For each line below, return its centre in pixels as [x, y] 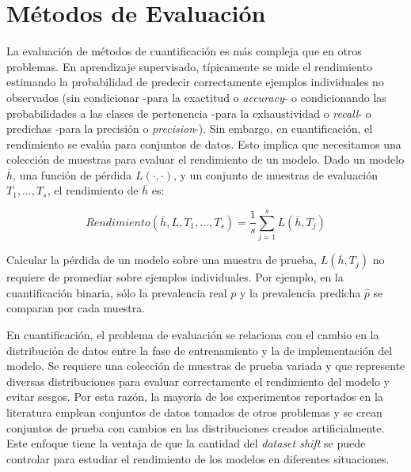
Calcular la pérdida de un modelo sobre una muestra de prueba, [162, 260]
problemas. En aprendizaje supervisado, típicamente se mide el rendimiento [189, 66]
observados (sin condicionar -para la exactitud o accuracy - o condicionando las [196, 97]
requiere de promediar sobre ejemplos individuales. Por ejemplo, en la [175, 277]
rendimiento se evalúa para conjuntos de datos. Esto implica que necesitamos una [204, 143]
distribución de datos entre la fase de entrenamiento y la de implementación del [200, 350]
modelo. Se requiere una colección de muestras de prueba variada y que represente [206, 366]
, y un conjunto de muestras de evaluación [276, 174]
